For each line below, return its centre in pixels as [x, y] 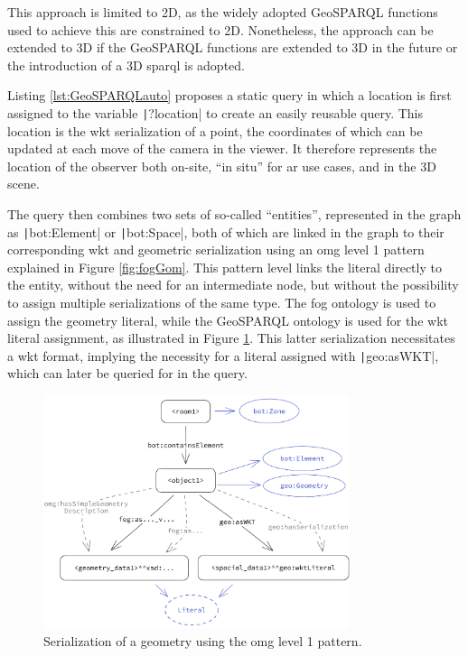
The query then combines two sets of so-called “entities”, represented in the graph [234, 214]
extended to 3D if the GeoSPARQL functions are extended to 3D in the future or [233, 47]
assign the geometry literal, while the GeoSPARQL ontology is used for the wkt [228, 320]
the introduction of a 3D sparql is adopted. [126, 65]
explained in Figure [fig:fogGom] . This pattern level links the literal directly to [225, 267]
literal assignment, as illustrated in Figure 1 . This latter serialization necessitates [231, 338]
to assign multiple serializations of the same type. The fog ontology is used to [222, 303]
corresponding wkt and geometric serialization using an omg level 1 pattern [216, 249]
